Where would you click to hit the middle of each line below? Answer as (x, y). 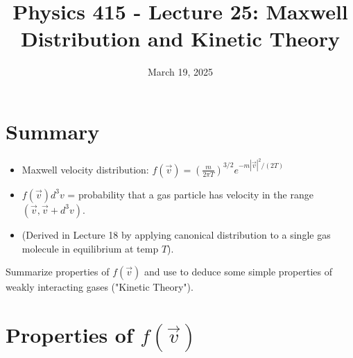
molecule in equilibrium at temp (90, 248)
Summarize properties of (58, 272)
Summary (53, 131)
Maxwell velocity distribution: (85, 169)
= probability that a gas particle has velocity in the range (190, 194)
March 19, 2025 (180, 72)
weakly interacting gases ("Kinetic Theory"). (100, 287)
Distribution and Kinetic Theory (180, 39)
